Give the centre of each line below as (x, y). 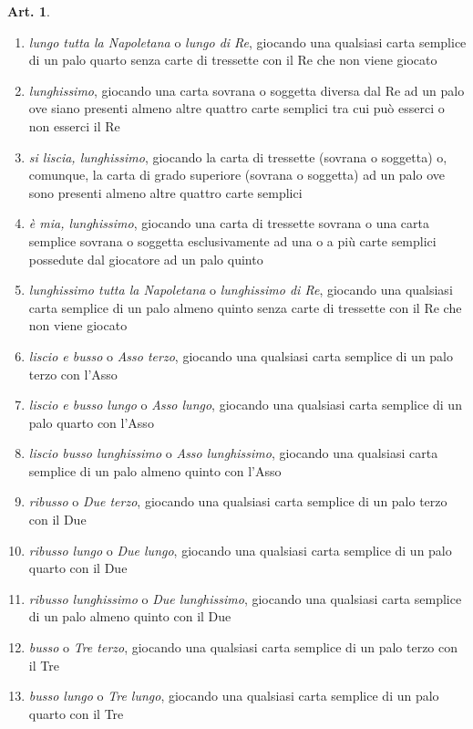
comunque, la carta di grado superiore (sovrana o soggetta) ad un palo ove (236, 175)
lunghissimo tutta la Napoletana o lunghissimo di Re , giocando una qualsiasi (241, 290)
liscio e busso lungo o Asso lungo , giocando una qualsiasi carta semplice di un (245, 405)
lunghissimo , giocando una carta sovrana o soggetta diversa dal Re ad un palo (247, 90)
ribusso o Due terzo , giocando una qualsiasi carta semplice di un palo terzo (238, 501)
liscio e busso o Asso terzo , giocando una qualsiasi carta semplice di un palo (241, 355)
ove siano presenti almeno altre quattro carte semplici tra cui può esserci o (236, 108)
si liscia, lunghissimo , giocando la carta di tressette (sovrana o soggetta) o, (238, 156)
